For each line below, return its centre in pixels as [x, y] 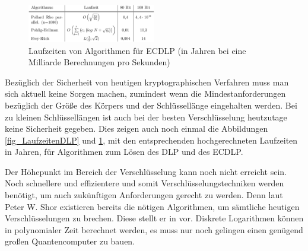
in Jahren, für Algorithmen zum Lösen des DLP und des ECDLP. [124, 152]
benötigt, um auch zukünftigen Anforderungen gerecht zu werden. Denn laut [144, 195]
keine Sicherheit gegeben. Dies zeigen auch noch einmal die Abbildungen [136, 128]
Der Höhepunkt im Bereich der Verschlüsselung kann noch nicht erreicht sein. [146, 171]
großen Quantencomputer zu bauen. [70, 241]
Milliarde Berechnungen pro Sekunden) [99, 62]
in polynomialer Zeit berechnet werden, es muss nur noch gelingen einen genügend [154, 229]
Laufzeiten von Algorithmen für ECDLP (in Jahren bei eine [137, 50]
